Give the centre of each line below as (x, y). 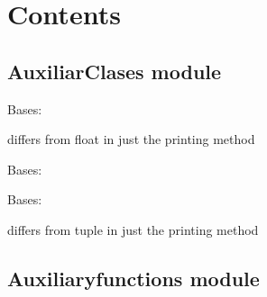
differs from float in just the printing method (131, 139)
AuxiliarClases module (115, 71)
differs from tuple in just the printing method (133, 229)
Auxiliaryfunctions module (133, 278)
